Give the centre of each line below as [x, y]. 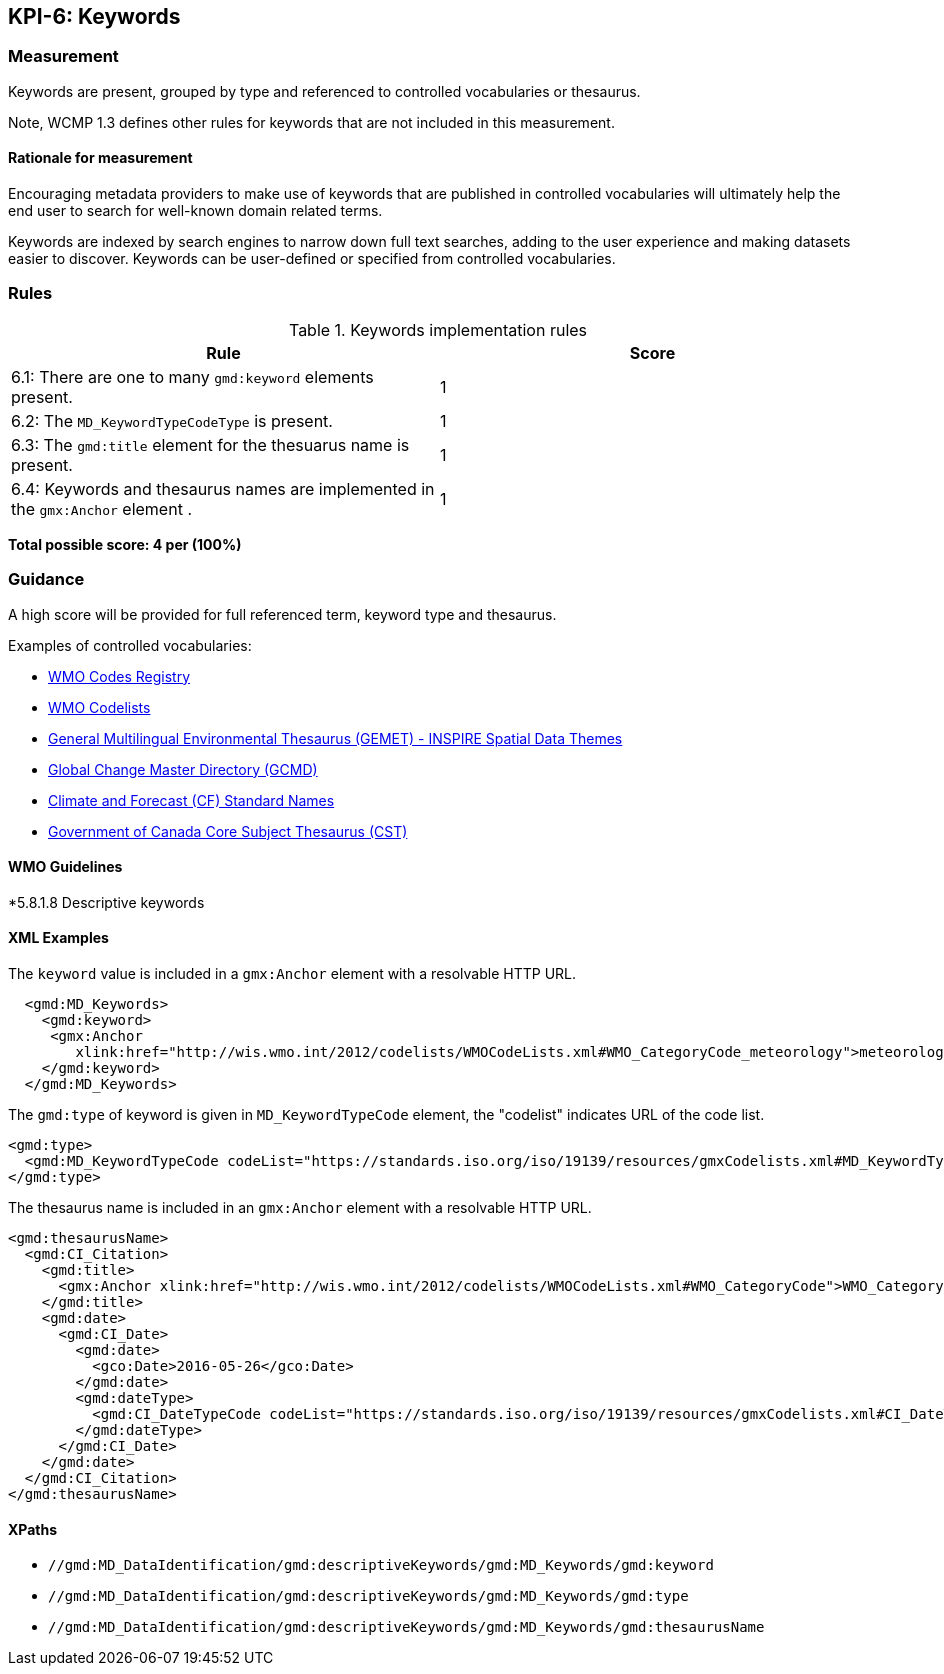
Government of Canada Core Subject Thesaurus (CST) [228, 831]
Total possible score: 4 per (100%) [125, 544]
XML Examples [58, 938]
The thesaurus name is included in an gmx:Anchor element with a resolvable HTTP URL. [300, 1207]
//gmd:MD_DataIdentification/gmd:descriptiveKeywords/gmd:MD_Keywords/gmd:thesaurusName [406, 1627]
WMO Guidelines [65, 867]
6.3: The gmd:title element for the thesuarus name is [210, 444]
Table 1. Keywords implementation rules [438, 329]
